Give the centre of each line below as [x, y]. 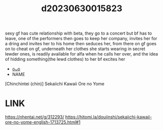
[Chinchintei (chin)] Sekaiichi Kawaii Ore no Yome [55, 84]
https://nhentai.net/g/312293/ [35, 117]
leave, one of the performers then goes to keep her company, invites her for [81, 38]
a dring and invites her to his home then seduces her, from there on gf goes [81, 44]
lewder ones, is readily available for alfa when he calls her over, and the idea [81, 54]
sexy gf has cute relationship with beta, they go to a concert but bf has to [79, 33]
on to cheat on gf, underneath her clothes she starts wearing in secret [75, 49]
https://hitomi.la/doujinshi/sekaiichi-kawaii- [109, 117]
